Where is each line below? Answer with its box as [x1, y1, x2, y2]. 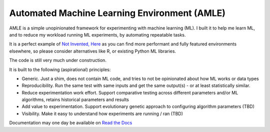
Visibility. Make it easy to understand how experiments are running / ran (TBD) [21, 110, 183, 116]
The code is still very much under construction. [9, 57, 107, 63]
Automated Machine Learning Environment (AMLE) [9, 7, 226, 18]
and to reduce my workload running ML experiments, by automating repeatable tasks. [9, 31, 186, 37]
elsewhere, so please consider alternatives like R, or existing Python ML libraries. [9, 48, 176, 54]
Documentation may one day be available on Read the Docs [9, 120, 132, 126]
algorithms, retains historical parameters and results [21, 96, 129, 102]
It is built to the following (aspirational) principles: [9, 66, 111, 72]
